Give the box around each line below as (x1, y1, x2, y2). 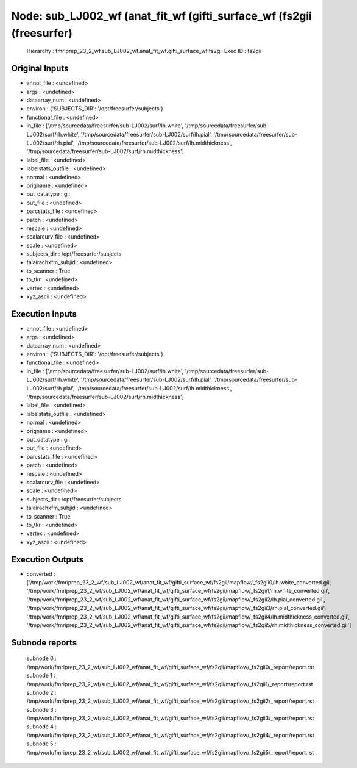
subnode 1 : (26, 672, 56, 680)
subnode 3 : (26, 706, 57, 713)
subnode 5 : (26, 740, 57, 747)
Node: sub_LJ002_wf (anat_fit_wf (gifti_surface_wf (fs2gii (11, 9, 312, 23)
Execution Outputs (11, 554, 84, 564)
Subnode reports (11, 637, 77, 648)
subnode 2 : (26, 689, 57, 696)
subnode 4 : (26, 723, 57, 730)
